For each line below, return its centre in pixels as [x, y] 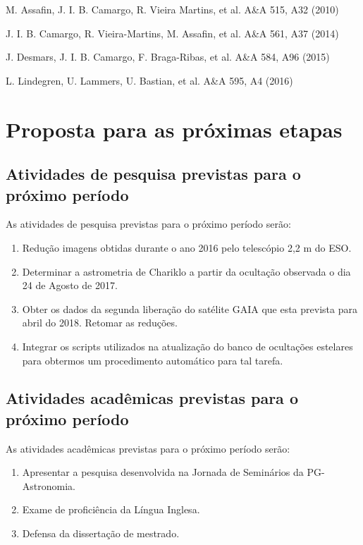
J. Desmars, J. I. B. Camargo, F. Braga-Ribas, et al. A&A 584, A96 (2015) [168, 57]
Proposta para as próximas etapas [174, 129]
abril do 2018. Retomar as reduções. [100, 323]
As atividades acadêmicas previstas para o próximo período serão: [148, 448]
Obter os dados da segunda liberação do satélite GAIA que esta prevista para [190, 308]
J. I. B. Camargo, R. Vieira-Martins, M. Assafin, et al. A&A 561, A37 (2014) [172, 33]
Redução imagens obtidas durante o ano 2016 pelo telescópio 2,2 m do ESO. [187, 247]
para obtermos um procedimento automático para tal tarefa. [153, 360]
